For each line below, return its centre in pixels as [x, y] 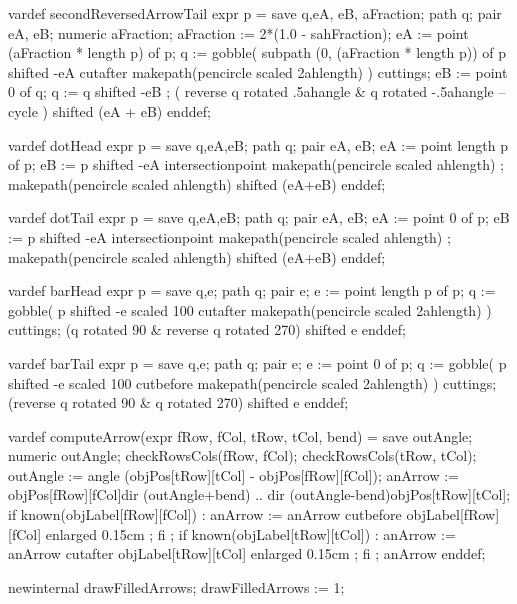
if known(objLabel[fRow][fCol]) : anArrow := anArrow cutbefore [205, 514]
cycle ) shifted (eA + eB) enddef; [109, 110]
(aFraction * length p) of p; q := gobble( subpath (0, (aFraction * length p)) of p [257, 52]
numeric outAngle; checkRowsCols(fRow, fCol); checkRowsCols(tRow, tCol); [242, 455]
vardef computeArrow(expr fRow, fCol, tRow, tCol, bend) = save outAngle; [240, 435]
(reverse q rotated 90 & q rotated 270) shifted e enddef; [178, 402]
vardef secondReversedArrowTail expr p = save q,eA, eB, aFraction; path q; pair [255, 13]
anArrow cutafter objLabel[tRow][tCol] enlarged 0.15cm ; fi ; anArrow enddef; [247, 553]
